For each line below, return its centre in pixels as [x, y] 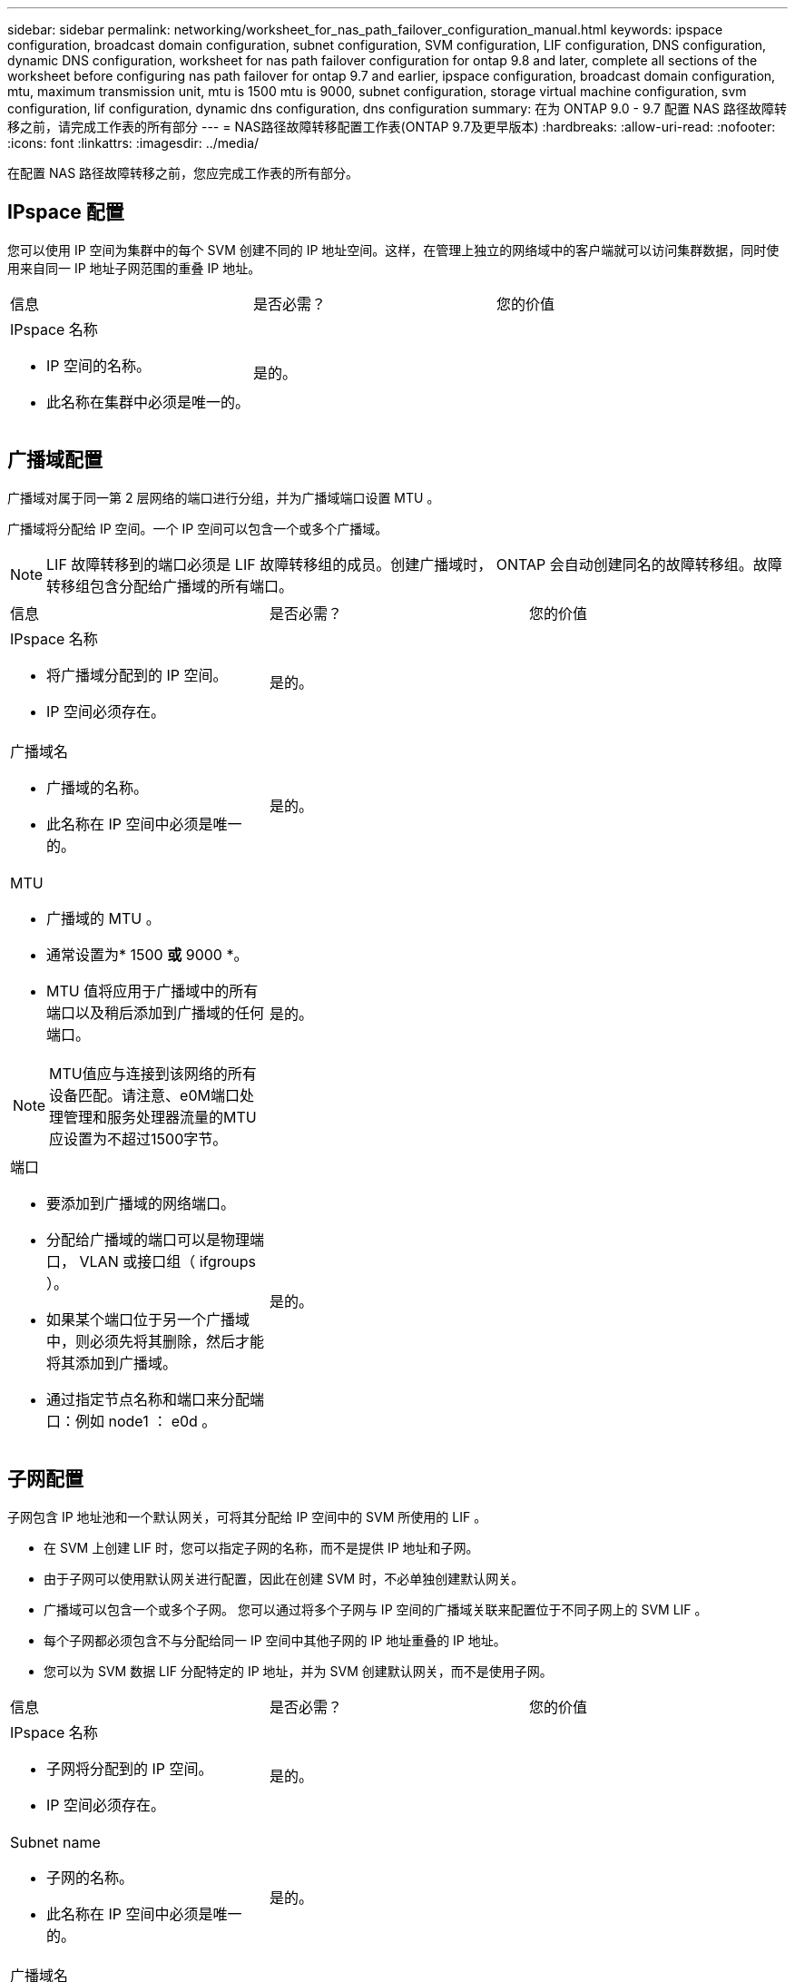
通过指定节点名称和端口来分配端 [156, 1399]
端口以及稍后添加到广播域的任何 [156, 1012]
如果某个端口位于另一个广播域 [148, 1319]
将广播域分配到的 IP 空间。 [137, 675]
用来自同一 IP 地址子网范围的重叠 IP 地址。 [134, 268]
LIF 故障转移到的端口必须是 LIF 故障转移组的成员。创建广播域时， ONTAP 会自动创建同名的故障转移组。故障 [414, 564]
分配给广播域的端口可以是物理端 [156, 1239]
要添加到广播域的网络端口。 [141, 1203]
